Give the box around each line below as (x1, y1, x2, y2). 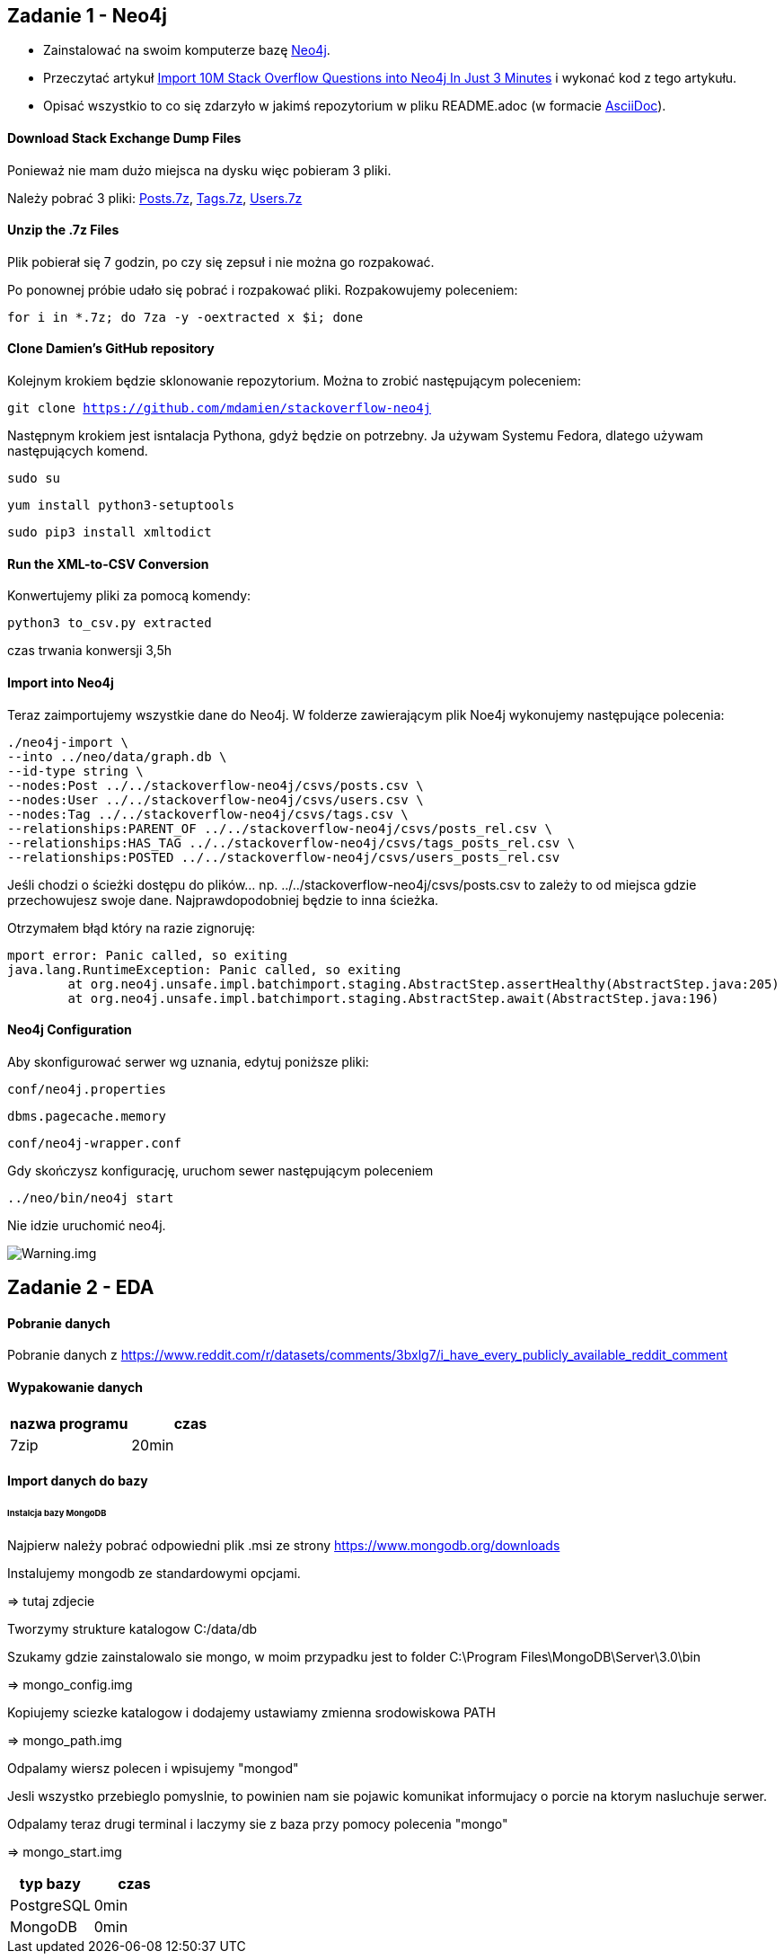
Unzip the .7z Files (7, 222, 119, 238)
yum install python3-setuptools (7, 498, 234, 513)
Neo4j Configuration (7, 1022, 132, 1038)
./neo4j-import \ (7, 734, 128, 749)
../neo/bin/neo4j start (7, 1190, 174, 1205)
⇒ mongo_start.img (7, 1843, 122, 1859)
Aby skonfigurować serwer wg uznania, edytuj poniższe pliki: (7, 1053, 369, 1069)
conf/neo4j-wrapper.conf (7, 1135, 181, 1150)
